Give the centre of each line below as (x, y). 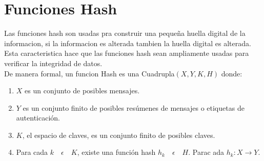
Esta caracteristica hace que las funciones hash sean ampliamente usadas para (127, 53)
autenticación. (38, 118)
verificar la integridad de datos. (53, 63)
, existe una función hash (116, 152)
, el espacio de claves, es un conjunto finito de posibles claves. (119, 135)
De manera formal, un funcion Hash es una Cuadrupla (89, 73)
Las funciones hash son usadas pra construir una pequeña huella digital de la (125, 33)
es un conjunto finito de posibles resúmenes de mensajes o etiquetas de (134, 107)
